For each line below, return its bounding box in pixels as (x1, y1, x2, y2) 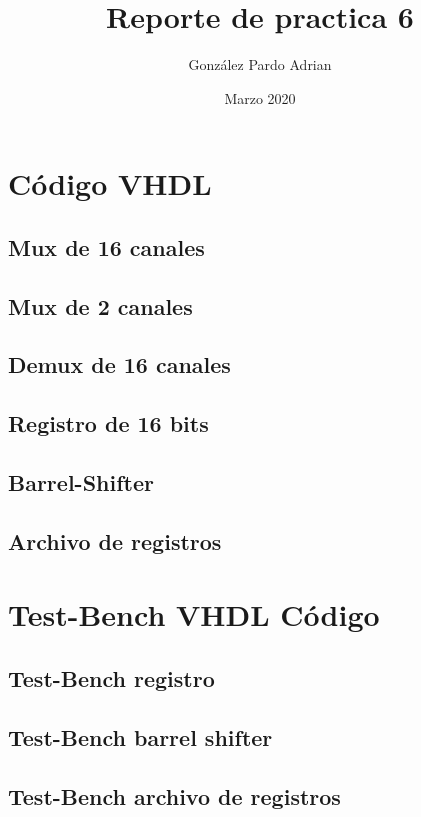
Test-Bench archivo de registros (8, 780, 341, 811)
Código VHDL (8, 163, 212, 204)
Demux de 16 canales (8, 349, 231, 380)
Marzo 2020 (224, 87, 296, 108)
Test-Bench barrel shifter (8, 721, 273, 752)
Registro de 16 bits (8, 408, 209, 439)
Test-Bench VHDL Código (8, 594, 380, 635)
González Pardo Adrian (188, 54, 332, 75)
